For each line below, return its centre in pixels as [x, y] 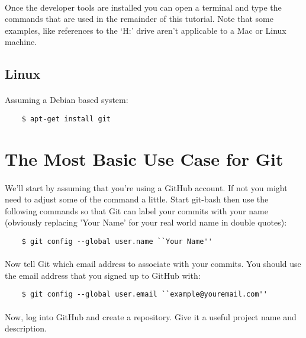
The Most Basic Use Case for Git [144, 158]
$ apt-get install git [66, 119]
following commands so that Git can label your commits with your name [136, 210]
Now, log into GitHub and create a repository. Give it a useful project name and [151, 316]
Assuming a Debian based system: [67, 100]
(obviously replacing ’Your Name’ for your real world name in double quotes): [146, 222]
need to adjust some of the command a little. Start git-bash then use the [137, 199]
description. [26, 328]
